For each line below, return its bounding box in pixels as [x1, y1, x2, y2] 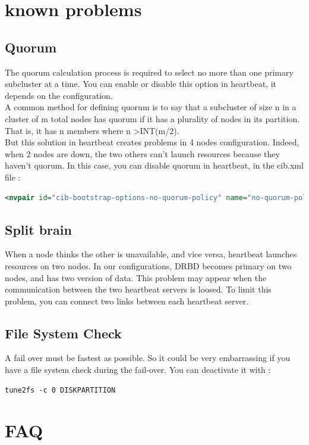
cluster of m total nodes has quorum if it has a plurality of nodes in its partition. [5, 112, 300, 125]
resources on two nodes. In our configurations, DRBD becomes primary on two [5, 259, 292, 272]
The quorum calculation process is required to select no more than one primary [5, 66, 294, 78]
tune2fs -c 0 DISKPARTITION [5, 385, 116, 394]
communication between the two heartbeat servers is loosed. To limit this [5, 283, 272, 295]
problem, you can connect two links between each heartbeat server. [5, 294, 249, 307]
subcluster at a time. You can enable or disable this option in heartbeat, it [5, 77, 277, 90]
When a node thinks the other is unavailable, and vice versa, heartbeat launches [5, 248, 297, 260]
